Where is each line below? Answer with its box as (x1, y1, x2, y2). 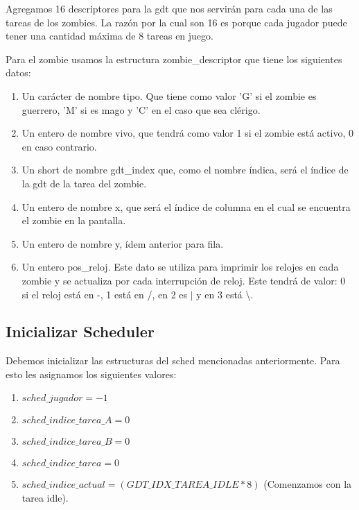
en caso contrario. (21, 139, 97, 153)
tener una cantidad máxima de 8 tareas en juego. (6, 28, 213, 43)
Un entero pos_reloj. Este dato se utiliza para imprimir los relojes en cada (21, 260, 339, 274)
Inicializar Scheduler (6, 321, 155, 342)
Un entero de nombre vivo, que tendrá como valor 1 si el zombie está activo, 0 (21, 126, 353, 140)
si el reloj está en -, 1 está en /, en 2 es (21, 287, 188, 301)
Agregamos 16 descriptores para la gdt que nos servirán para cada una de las (6, 1, 333, 15)
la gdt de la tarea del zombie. (21, 176, 147, 190)
